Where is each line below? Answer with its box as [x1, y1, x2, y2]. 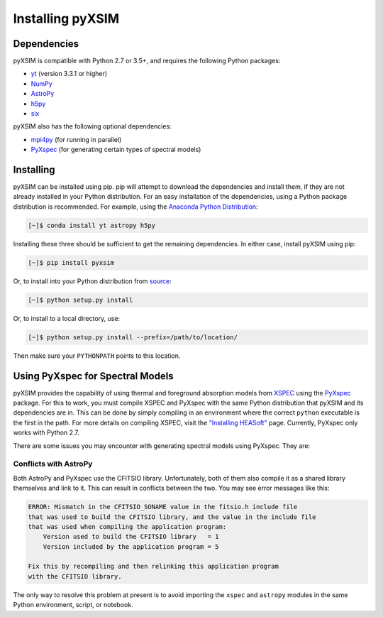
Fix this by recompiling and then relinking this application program [28, 562, 279, 571]
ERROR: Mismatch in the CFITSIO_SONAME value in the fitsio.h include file [28, 503, 298, 511]
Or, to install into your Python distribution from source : [13, 277, 172, 285]
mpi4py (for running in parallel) [30, 135, 122, 143]
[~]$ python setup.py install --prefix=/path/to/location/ [28, 333, 238, 341]
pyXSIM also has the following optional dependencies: [13, 122, 172, 131]
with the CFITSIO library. [28, 572, 122, 580]
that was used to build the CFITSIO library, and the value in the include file [28, 513, 316, 521]
